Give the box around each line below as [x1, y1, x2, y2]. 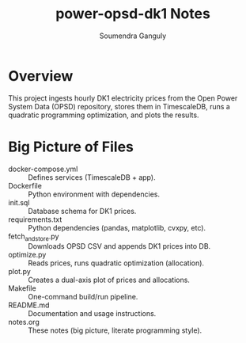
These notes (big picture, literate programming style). [28, 326, 202, 335]
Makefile [8, 284, 37, 293]
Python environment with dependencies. [28, 189, 161, 199]
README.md [8, 300, 50, 310]
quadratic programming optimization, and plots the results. [8, 110, 199, 120]
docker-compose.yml [8, 164, 78, 173]
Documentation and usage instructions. [28, 309, 157, 318]
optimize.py [8, 250, 47, 260]
